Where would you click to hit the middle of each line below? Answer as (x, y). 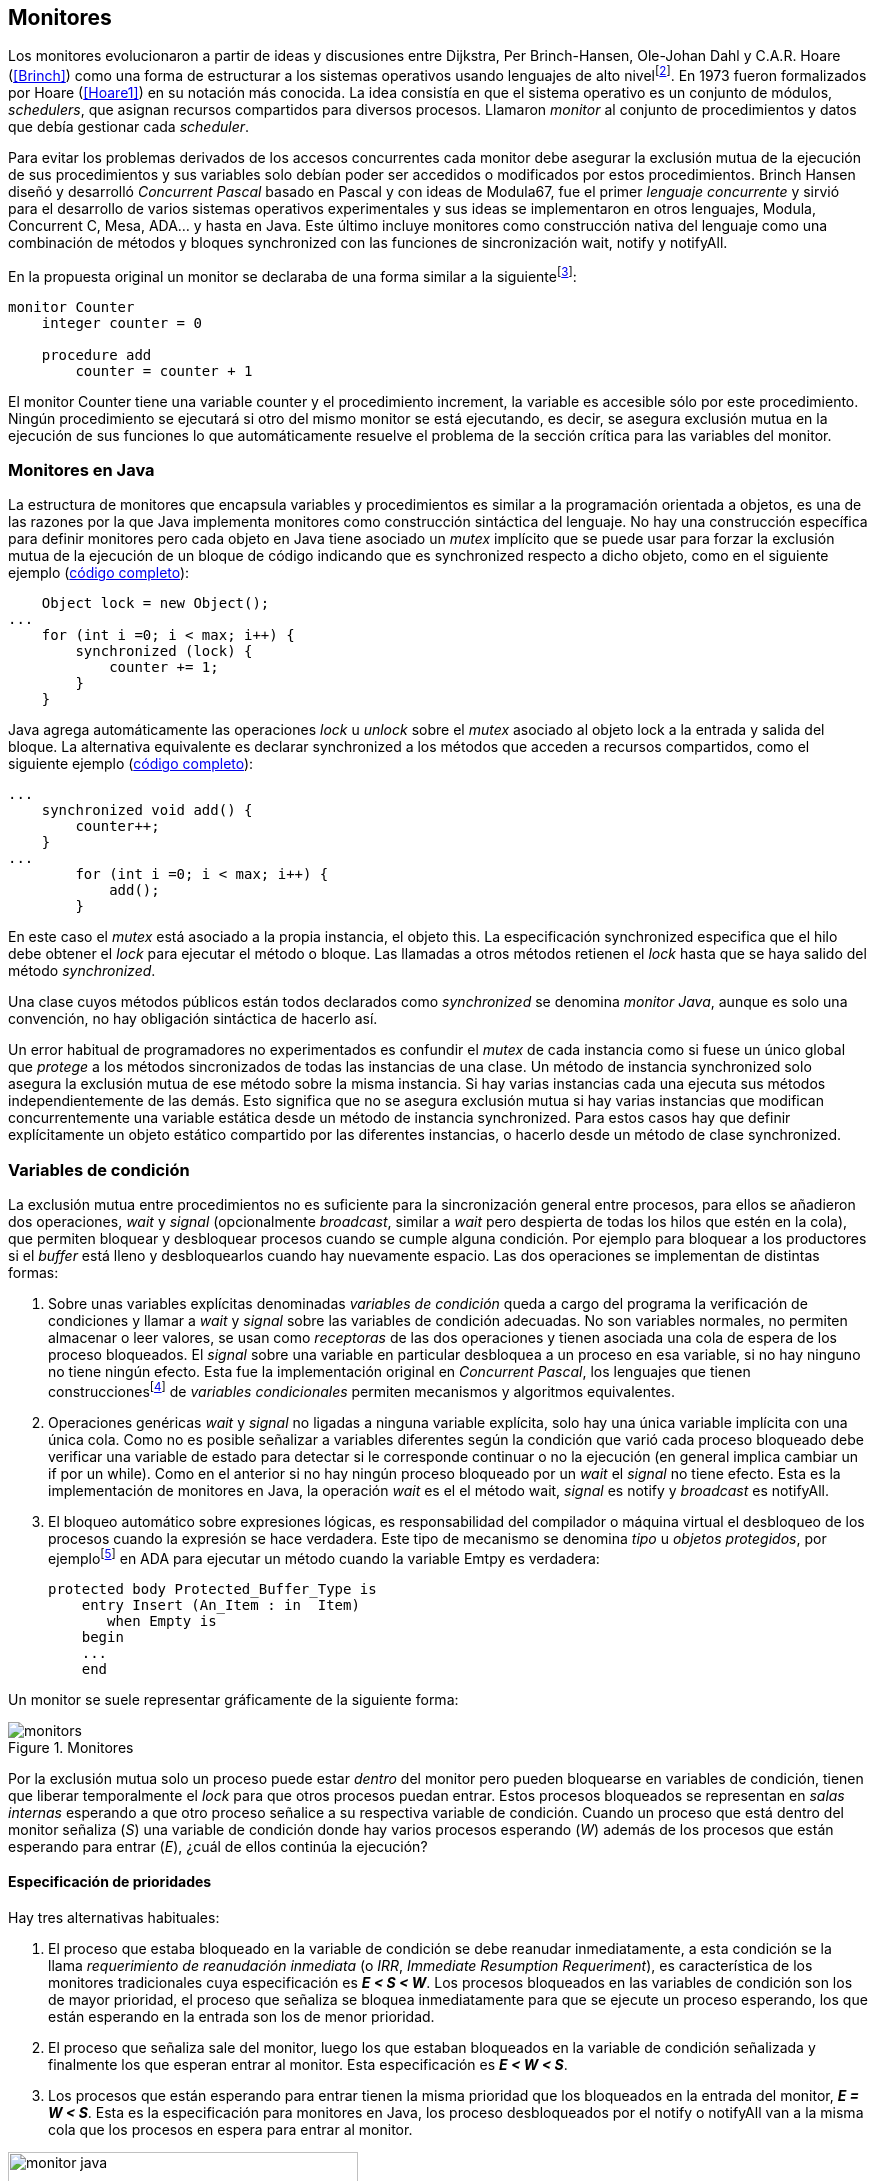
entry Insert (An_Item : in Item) (220, 1604)
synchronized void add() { (147, 810)
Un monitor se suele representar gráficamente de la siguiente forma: (233, 1699)
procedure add (96, 354)
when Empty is (162, 1620)
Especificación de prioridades (110, 1882)
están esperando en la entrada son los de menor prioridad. (241, 2016)
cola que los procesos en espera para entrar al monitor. (230, 2129)
